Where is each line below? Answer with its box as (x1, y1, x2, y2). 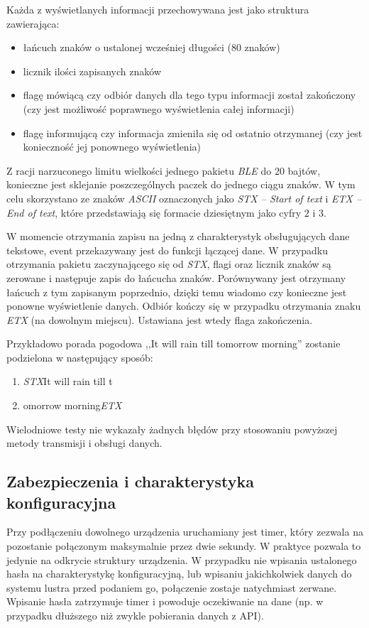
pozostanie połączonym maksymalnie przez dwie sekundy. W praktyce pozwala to (6, 538, 361, 553)
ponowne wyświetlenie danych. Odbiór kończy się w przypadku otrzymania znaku (6, 298, 361, 313)
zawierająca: (6, 16, 60, 31)
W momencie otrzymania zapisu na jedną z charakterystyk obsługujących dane (6, 229, 350, 244)
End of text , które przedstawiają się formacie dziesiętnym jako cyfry (6, 205, 302, 220)
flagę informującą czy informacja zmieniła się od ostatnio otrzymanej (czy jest (23, 125, 363, 140)
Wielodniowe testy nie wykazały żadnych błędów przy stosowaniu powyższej (6, 421, 338, 436)
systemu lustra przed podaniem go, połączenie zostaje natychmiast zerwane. (6, 580, 337, 595)
